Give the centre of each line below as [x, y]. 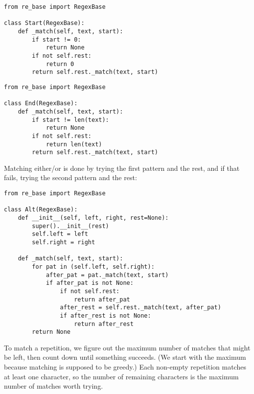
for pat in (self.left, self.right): [93, 267]
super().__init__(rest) [70, 226]
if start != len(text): [70, 120]
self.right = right [64, 242]
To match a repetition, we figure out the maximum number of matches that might [127, 347]
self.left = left [60, 234]
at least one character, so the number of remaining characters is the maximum [121, 376]
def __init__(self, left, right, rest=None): [93, 218]
